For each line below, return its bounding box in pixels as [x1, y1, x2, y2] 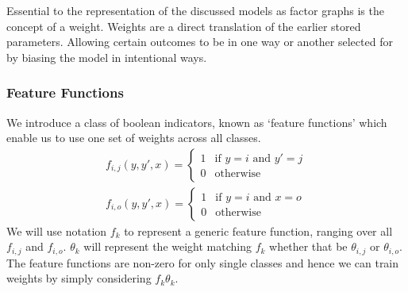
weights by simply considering [6, 270, 152, 286]
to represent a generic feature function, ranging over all [124, 222, 393, 239]
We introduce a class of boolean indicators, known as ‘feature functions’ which [6, 113, 387, 130]
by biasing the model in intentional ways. [6, 48, 207, 65]
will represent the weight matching [83, 238, 252, 255]
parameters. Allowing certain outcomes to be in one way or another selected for [6, 33, 393, 50]
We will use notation [6, 222, 107, 239]
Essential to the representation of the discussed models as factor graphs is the [6, 2, 384, 18]
